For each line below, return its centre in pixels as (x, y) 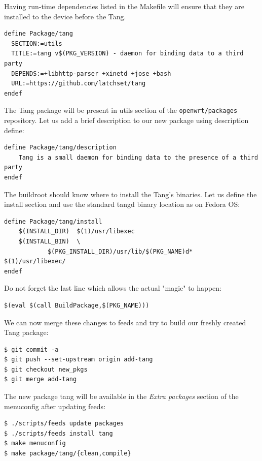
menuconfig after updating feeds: (55, 406)
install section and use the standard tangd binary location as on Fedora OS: (122, 204)
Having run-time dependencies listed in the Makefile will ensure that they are (124, 6)
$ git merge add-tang (41, 379)
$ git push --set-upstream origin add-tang (79, 360)
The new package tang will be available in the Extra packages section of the (121, 396)
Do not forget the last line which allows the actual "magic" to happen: (113, 288)
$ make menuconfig (35, 443)
